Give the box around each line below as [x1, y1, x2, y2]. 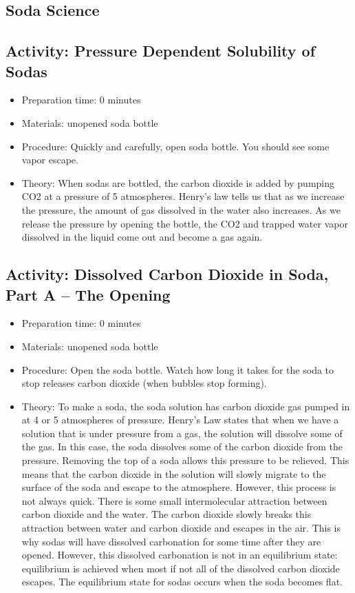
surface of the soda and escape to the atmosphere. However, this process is [21, 480, 336, 494]
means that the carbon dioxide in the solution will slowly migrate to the [21, 466, 326, 481]
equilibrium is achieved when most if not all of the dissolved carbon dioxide [21, 561, 340, 575]
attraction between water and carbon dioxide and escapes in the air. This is [21, 521, 341, 535]
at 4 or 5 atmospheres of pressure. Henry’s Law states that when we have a [21, 412, 339, 427]
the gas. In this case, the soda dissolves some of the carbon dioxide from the [21, 439, 343, 454]
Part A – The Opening [6, 283, 171, 305]
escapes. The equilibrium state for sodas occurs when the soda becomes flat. [21, 574, 343, 589]
